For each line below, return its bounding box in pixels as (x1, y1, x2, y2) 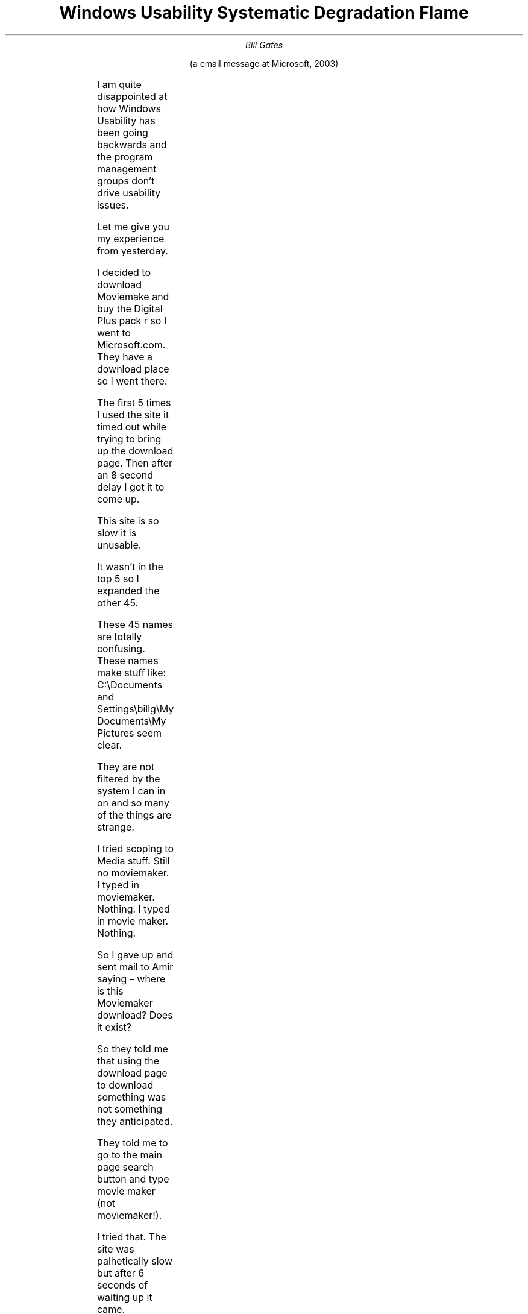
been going (96, 126, 148, 139)
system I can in (96, 784, 166, 797)
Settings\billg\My (96, 702, 174, 715)
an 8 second (96, 468, 154, 481)
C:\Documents (96, 678, 163, 691)
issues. (96, 198, 129, 211)
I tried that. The (96, 1230, 166, 1243)
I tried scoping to (96, 842, 174, 855)
